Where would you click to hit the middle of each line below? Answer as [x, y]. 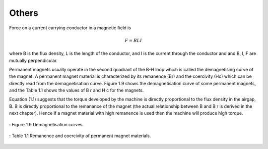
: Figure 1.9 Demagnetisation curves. [47, 124]
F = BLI [134, 40]
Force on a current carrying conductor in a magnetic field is [70, 28]
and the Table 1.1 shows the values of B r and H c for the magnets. [76, 90]
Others [24, 13]
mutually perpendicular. [33, 60]
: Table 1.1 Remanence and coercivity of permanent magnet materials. [80, 136]
